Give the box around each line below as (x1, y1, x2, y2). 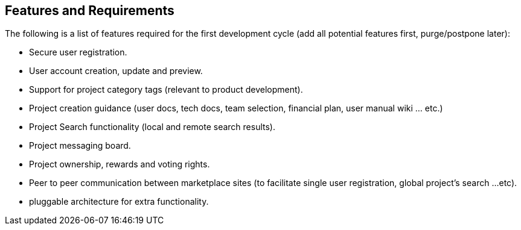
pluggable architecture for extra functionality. (29, 196, 209, 207)
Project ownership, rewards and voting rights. (29, 159, 210, 170)
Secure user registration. (29, 47, 127, 58)
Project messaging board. (29, 140, 131, 151)
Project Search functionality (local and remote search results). (29, 122, 276, 132)
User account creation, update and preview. (29, 66, 203, 76)
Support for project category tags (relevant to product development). (29, 84, 303, 95)
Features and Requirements (5, 3, 174, 18)
